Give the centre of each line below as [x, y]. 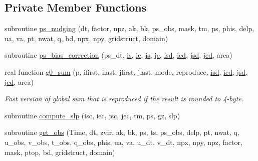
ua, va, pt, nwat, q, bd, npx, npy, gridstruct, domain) [86, 38]
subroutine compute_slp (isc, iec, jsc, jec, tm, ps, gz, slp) [92, 115]
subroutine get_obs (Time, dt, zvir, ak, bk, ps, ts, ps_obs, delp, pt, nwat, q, [122, 132]
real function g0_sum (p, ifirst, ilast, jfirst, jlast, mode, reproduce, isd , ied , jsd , [126, 71]
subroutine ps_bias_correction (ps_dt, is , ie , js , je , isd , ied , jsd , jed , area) [118, 55]
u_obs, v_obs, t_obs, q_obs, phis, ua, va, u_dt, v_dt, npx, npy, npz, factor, [123, 142]
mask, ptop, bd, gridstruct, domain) [60, 152]
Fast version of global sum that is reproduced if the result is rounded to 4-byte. [124, 99]
